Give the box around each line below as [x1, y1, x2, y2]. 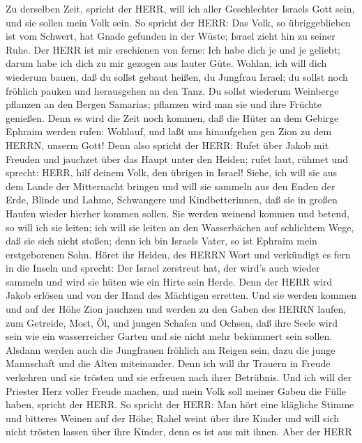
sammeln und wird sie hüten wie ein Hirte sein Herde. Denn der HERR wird [6, 274, 333, 288]
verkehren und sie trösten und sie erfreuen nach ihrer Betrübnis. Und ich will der [6, 370, 352, 384]
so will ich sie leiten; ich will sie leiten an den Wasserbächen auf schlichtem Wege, [6, 219, 354, 234]
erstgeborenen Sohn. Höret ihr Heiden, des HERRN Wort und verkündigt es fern [6, 247, 351, 261]
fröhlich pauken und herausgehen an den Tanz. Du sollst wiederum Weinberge [6, 83, 339, 98]
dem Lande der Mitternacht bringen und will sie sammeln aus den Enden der [6, 178, 335, 193]
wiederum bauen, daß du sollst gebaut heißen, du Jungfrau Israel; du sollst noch [6, 69, 348, 84]
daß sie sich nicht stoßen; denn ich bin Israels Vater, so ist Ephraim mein [6, 233, 317, 248]
